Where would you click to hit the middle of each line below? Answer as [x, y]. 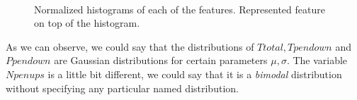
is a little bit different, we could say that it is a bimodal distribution [195, 74]
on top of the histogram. [87, 23]
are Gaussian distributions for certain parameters [161, 60]
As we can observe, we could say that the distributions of [130, 46]
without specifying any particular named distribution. [122, 88]
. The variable [317, 60]
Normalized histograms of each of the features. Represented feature [180, 9]
